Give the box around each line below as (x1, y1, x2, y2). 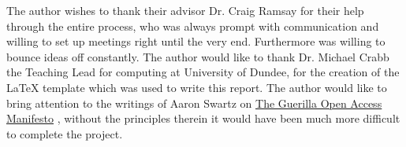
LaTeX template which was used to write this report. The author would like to (6, 79, 387, 95)
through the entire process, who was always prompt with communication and (6, 17, 379, 34)
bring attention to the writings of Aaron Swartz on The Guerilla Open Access (6, 94, 382, 111)
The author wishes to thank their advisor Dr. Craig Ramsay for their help (6, 2, 364, 18)
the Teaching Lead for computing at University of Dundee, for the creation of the (6, 64, 400, 80)
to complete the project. (6, 125, 123, 141)
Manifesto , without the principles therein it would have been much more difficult (6, 110, 400, 127)
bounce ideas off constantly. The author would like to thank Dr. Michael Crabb (6, 48, 389, 64)
